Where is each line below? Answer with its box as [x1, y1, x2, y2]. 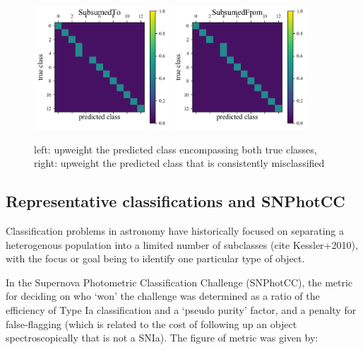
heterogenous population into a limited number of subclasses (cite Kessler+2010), [6, 237, 358, 252]
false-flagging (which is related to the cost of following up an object [6, 316, 297, 331]
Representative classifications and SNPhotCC [6, 190, 345, 212]
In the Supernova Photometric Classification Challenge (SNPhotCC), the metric [6, 274, 353, 289]
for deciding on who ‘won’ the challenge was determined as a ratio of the [6, 288, 320, 303]
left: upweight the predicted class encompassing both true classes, [34, 141, 317, 156]
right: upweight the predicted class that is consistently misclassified [34, 156, 325, 170]
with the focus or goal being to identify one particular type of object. [6, 251, 305, 266]
